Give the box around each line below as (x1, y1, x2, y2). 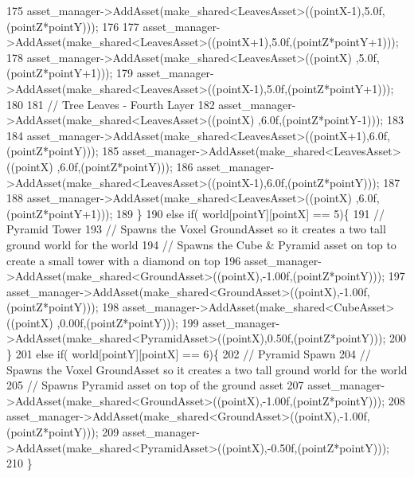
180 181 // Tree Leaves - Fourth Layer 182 (6, 96, 215, 112)
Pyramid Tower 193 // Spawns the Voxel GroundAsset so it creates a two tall (6, 221, 386, 237)
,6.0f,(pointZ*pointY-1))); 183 (258, 111, 404, 128)
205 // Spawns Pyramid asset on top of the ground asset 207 (6, 377, 304, 393)
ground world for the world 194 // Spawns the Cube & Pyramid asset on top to (6, 236, 396, 252)
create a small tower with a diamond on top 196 (6, 252, 241, 268)
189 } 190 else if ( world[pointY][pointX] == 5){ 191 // (116, 205, 385, 221)
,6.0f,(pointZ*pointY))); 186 (57, 158, 193, 174)
